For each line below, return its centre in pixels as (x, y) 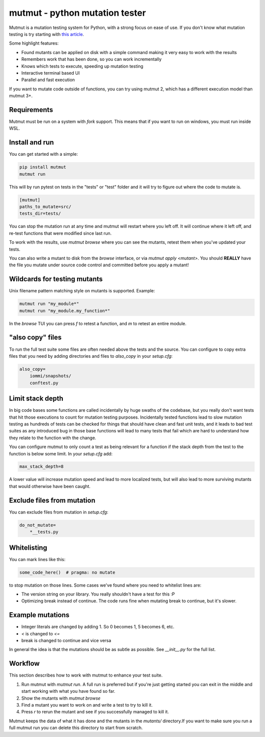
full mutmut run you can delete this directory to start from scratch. (76, 728)
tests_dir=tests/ (40, 213)
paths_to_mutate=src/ (45, 207)
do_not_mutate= (38, 525)
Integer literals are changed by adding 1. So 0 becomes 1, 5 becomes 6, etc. (98, 627)
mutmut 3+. (21, 96)
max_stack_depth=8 (41, 467)
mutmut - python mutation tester (78, 13)
